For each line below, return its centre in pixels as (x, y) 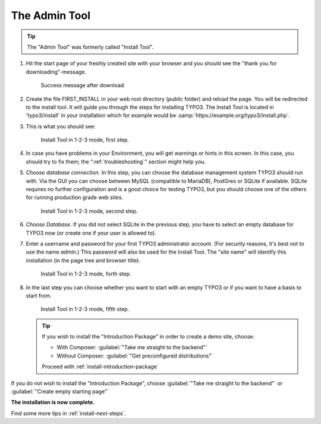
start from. (39, 295)
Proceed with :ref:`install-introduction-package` (100, 367)
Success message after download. (83, 86)
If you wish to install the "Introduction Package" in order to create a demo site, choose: (148, 337)
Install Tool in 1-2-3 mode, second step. (89, 211)
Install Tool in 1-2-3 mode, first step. (85, 140)
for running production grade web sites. (75, 197)
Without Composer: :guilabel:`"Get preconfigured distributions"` (135, 356)
